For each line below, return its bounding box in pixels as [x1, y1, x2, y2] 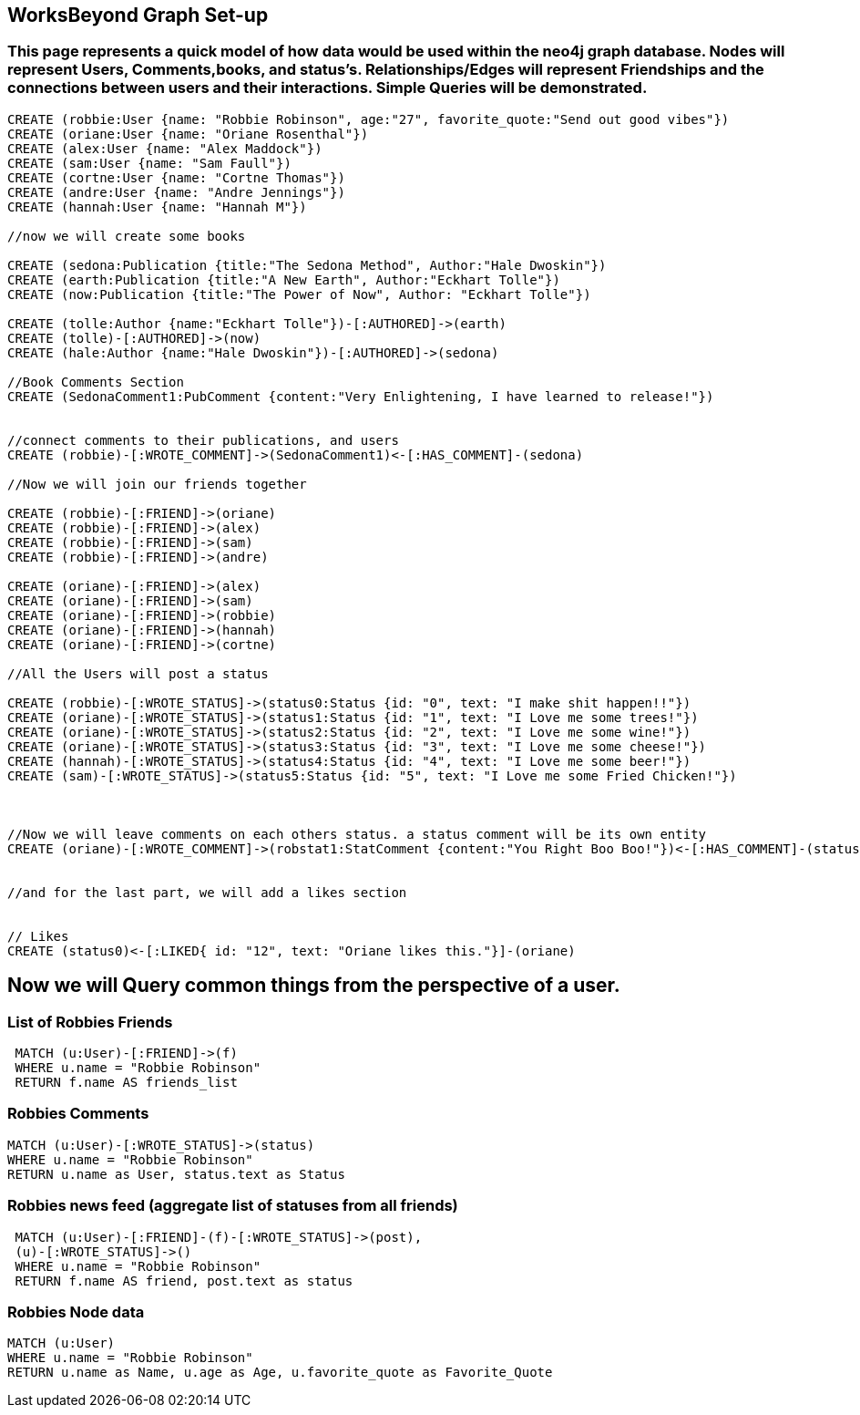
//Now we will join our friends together [7, 476, 307, 491]
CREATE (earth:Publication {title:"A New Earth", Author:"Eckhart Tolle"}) [7, 272, 560, 287]
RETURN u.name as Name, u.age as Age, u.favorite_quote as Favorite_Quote [7, 1365, 553, 1380]
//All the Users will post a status [7, 666, 269, 681]
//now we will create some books [7, 228, 246, 243]
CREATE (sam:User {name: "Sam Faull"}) [7, 155, 292, 170]
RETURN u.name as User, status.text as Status [7, 1166, 345, 1182]
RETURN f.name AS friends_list [15, 1075, 238, 1090]
